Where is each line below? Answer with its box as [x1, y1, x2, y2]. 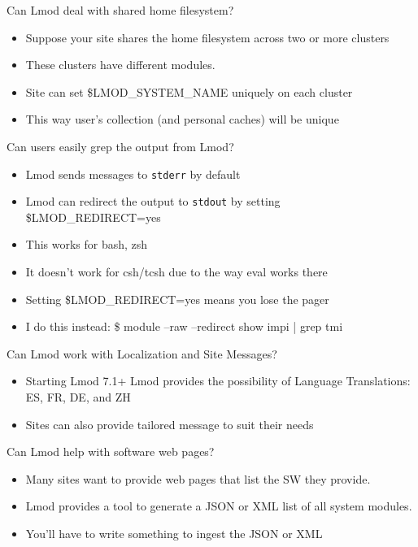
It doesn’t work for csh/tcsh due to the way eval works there [25, 263, 328, 280]
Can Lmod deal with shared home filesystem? [7, 2, 234, 18]
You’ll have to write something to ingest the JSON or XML [25, 525, 323, 541]
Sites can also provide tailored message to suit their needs [25, 415, 314, 432]
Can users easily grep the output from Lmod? [7, 137, 234, 154]
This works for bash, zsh [25, 236, 148, 253]
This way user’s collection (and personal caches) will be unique [25, 111, 339, 128]
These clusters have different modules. [25, 56, 216, 73]
